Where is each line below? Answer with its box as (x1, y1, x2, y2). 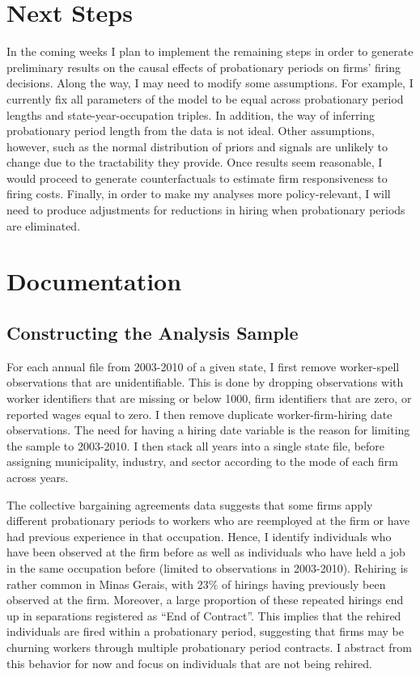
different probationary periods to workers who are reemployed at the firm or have (6, 512, 410, 529)
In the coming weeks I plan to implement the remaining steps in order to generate (6, 43, 414, 60)
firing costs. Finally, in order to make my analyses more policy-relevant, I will (6, 185, 391, 202)
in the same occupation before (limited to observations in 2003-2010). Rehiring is (6, 559, 409, 576)
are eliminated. (6, 217, 81, 234)
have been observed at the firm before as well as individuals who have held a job (6, 544, 405, 561)
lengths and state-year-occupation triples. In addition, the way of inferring (6, 106, 375, 123)
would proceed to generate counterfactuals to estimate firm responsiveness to (6, 169, 388, 186)
